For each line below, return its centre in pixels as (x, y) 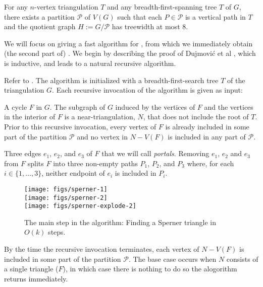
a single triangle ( (31, 269)
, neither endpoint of (73, 173)
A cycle (16, 106)
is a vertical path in (215, 16)
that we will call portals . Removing (155, 153)
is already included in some (207, 126)
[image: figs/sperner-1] (66, 189)
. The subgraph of (77, 106)
